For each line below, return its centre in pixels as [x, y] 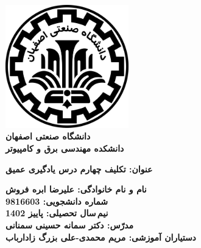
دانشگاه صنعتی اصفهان [48, 136]
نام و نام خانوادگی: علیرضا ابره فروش [76, 189]
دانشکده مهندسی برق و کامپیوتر [65, 148]
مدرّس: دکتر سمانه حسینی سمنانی [70, 225]
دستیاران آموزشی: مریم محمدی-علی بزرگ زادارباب [101, 237]
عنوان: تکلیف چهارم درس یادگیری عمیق [79, 168]
